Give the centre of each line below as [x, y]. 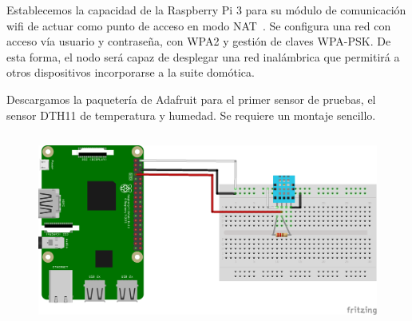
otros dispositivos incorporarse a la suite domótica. [131, 72]
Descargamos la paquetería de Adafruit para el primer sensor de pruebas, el [191, 99]
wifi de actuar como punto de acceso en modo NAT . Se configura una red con [199, 25]
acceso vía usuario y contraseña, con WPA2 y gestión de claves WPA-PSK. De [199, 41]
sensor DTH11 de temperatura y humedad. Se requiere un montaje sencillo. [191, 115]
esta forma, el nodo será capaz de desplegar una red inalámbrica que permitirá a [203, 56]
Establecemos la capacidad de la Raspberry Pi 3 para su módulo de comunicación [206, 10]
